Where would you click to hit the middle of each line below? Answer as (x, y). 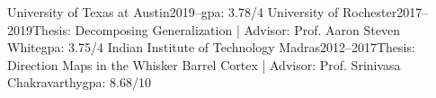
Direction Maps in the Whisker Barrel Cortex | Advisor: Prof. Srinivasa (204, 64)
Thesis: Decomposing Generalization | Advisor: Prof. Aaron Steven (216, 29)
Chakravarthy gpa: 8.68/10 (79, 82)
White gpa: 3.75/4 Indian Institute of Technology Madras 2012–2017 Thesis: (211, 47)
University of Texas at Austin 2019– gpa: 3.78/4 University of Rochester (202, 12)
